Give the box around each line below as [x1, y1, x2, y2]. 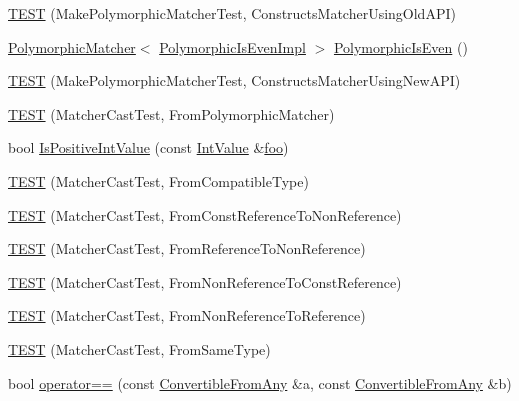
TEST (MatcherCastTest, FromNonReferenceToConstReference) [8, 271, 402, 292]
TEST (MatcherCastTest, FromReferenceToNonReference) [8, 238, 366, 259]
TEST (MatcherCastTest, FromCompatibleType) [8, 170, 309, 191]
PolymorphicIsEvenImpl [159, 36, 306, 57]
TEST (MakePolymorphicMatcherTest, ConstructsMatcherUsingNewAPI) [8, 70, 461, 91]
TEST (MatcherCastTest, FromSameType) [8, 338, 271, 359]
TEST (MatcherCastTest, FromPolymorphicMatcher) [8, 103, 335, 124]
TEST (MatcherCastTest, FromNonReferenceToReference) [8, 305, 366, 326]
